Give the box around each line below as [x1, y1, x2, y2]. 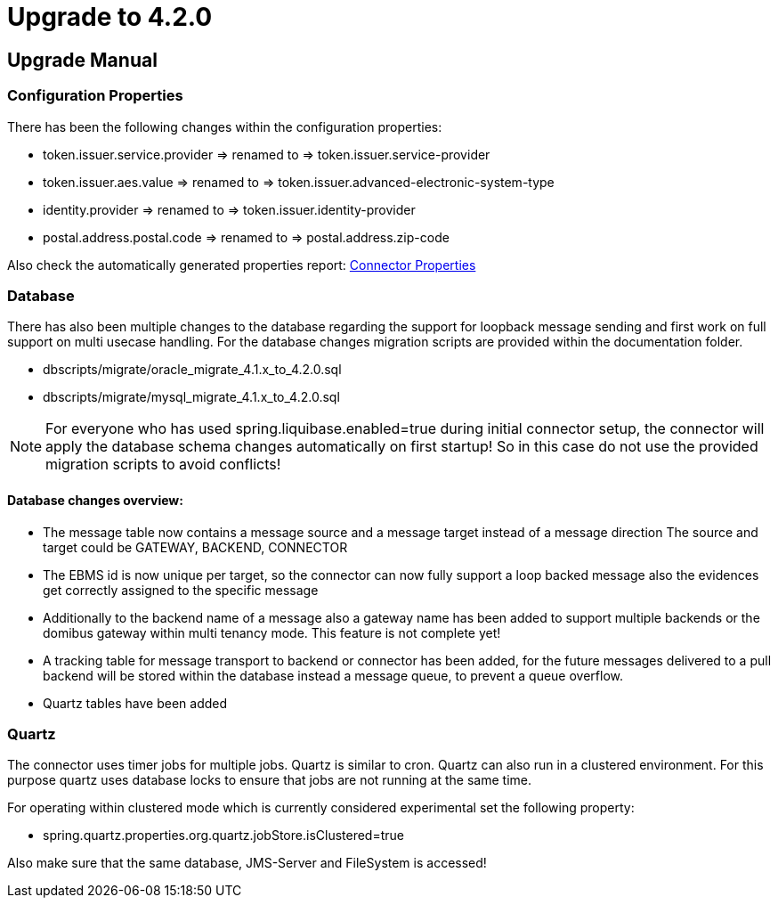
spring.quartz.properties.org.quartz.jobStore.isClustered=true [43, 828, 404, 844]
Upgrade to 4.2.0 [7, 2, 213, 32]
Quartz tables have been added [43, 695, 228, 711]
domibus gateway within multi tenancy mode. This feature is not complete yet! [43, 624, 501, 640]
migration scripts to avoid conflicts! [45, 455, 281, 474]
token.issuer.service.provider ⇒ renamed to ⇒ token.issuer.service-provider [43, 146, 490, 162]
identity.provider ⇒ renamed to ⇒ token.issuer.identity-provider [43, 201, 416, 217]
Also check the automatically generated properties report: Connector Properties [7, 257, 476, 273]
